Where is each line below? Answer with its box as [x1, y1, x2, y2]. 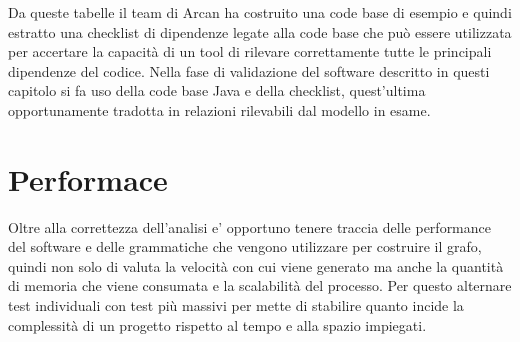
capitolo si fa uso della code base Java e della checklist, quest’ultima [8, 80, 426, 101]
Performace [8, 158, 168, 199]
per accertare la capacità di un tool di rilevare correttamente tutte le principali [8, 41, 492, 62]
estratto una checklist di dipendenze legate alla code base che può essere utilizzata [8, 21, 512, 42]
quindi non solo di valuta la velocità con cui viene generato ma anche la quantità [8, 255, 504, 276]
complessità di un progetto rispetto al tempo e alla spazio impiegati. [8, 314, 427, 335]
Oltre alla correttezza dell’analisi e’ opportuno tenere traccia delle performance [8, 216, 491, 237]
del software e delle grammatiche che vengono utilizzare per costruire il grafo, [8, 236, 482, 257]
